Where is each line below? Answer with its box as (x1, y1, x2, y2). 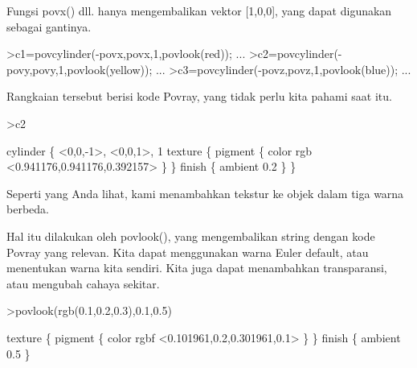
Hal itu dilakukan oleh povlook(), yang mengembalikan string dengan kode (6, 227, 375, 244)
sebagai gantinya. (6, 18, 92, 35)
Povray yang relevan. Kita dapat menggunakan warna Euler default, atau (6, 243, 369, 260)
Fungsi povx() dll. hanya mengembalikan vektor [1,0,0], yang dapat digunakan (6, 2, 392, 19)
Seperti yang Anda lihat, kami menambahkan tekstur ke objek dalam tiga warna (6, 184, 404, 201)
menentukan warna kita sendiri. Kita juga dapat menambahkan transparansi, (6, 259, 387, 276)
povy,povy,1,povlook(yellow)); (6, 60, 153, 77)
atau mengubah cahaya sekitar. (6, 275, 160, 292)
